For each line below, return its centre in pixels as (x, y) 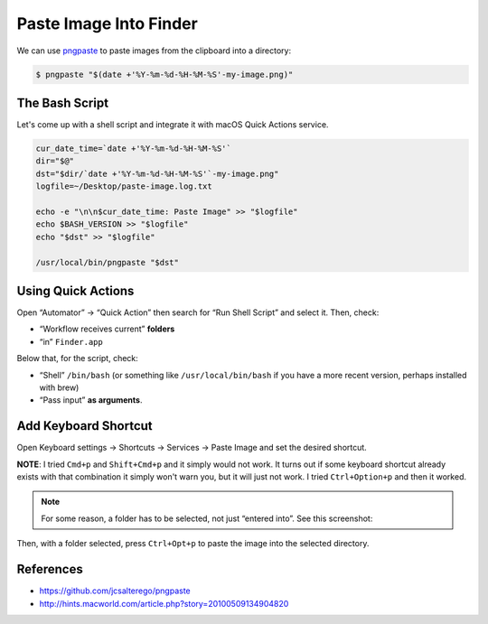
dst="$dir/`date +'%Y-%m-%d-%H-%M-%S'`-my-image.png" (157, 173)
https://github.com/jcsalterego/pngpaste (115, 591)
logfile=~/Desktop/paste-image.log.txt (124, 186)
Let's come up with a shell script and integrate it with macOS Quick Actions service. (173, 125)
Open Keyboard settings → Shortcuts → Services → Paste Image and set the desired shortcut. (192, 448)
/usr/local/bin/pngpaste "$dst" (108, 262)
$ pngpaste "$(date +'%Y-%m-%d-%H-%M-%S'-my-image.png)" (164, 74)
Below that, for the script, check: (78, 359)
